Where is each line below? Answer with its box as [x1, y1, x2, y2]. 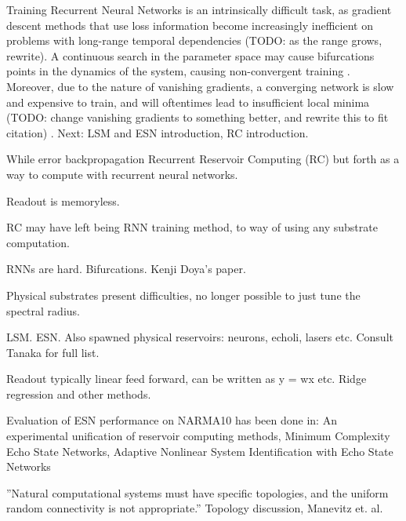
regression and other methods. [6, 385, 151, 402]
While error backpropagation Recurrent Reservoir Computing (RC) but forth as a [6, 151, 400, 167]
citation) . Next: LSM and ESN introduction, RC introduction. [6, 124, 309, 140]
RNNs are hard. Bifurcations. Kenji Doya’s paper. [6, 260, 246, 277]
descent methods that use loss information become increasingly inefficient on [6, 16, 373, 33]
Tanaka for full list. [6, 344, 100, 360]
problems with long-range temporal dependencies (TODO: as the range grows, [6, 32, 382, 49]
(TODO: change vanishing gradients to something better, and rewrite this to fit [6, 109, 389, 126]
